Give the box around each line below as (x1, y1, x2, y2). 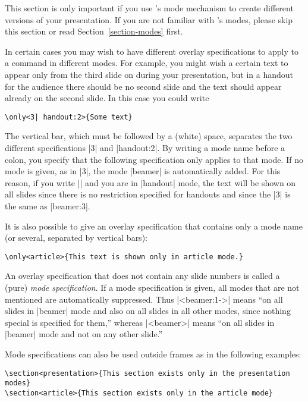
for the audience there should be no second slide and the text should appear (5, 80, 282, 92)
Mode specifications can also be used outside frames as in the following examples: (5, 347, 301, 360)
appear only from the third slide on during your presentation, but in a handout (5, 68, 294, 80)
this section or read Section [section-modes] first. (5, 25, 183, 37)
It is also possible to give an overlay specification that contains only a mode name (5, 219, 303, 232)
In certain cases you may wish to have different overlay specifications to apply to (5, 45, 298, 57)
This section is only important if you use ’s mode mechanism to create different (5, 2, 294, 14)
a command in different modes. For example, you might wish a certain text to (5, 56, 288, 69)
